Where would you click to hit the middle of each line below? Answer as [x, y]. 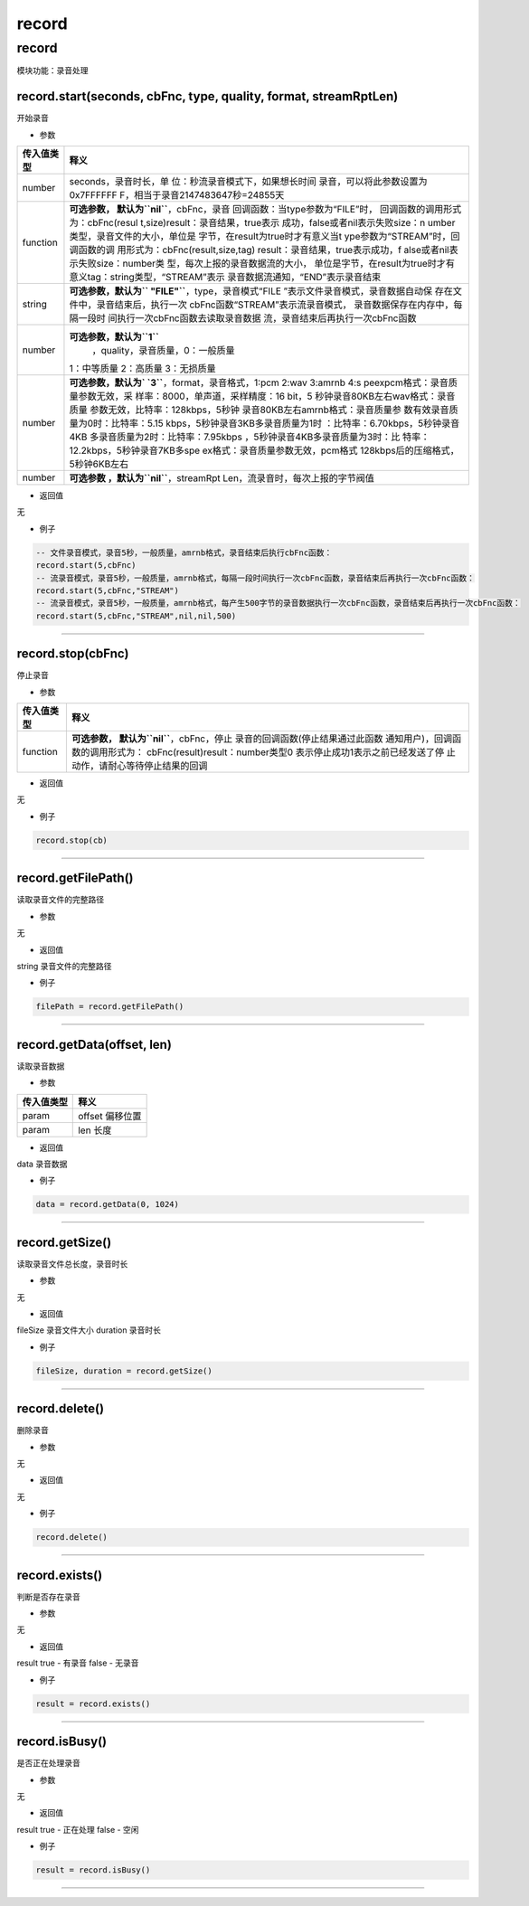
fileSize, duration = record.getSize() [124, 1371]
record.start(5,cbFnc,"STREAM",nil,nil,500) [136, 616]
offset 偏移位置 [110, 1116]
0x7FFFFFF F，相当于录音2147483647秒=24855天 [177, 195]
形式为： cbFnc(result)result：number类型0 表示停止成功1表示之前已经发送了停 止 [281, 752]
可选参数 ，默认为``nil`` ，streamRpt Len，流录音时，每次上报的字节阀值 [222, 478]
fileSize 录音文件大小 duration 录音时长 [89, 1330]
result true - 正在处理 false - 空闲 [78, 1829]
